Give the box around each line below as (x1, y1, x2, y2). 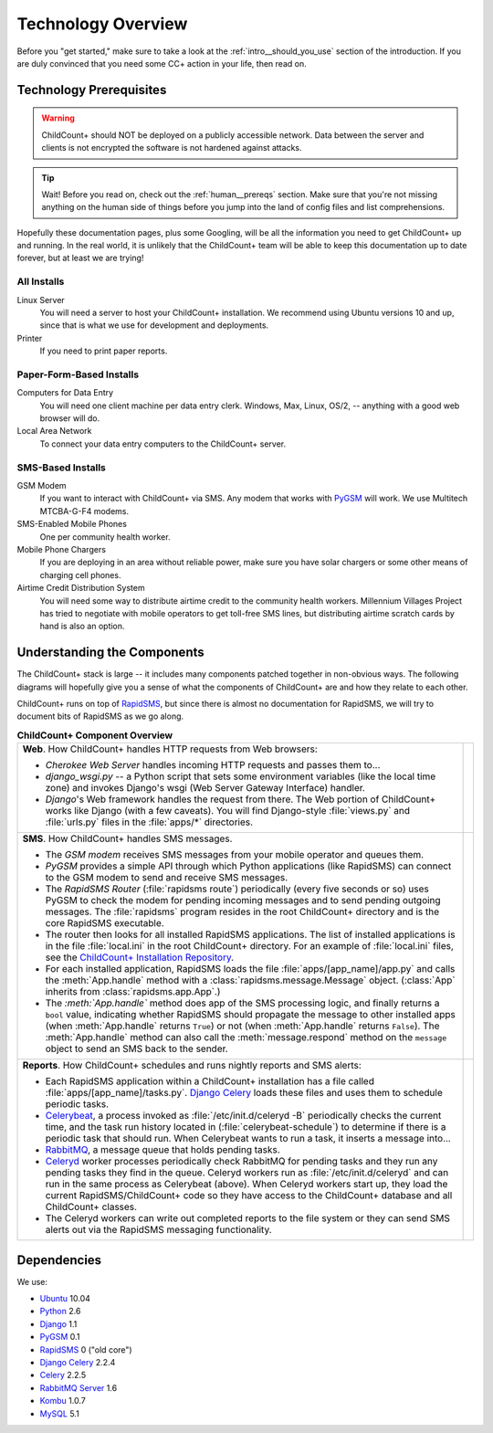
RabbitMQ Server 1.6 (39, 1382, 118, 1393)
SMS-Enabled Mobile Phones (16, 519, 128, 530)
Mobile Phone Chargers (16, 543, 107, 554)
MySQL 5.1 (39, 1407, 79, 1419)
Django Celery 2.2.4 (39, 1357, 116, 1368)
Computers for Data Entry (16, 387, 114, 398)
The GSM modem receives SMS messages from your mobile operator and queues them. (45, 848, 425, 861)
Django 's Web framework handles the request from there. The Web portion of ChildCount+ (45, 793, 436, 806)
